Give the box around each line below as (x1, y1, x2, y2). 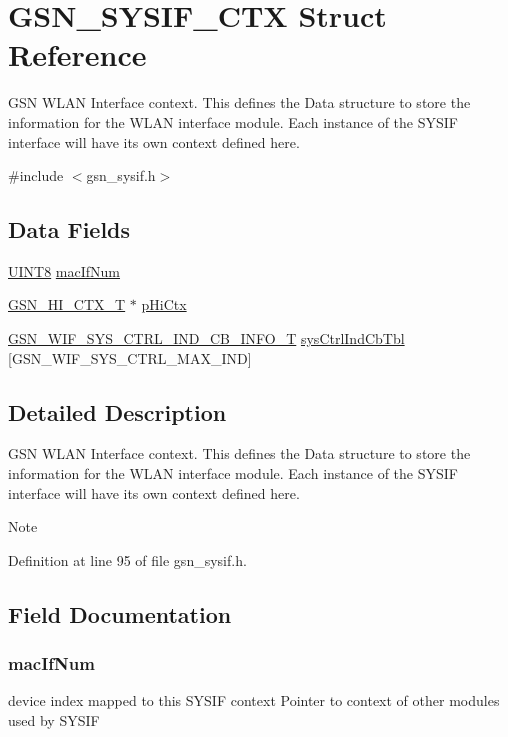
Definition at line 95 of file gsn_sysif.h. (8, 549, 247, 570)
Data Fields (8, 214, 131, 245)
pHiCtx (141, 294, 187, 315)
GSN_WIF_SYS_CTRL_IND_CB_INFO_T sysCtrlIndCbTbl (8, 328, 405, 349)
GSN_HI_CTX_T (8, 294, 126, 315)
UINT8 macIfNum (8, 260, 121, 281)
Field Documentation (8, 598, 232, 629)
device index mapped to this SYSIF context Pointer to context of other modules (8, 690, 500, 711)
